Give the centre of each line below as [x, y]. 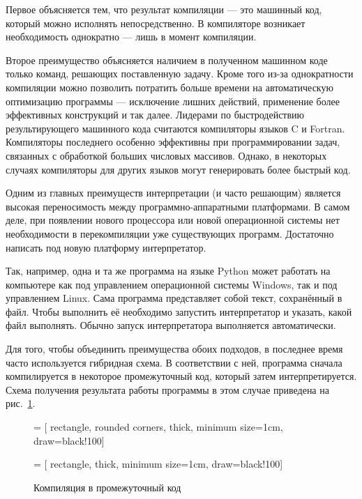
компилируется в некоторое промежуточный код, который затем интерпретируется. [181, 376]
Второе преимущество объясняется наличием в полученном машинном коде [167, 60]
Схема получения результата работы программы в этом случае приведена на [167, 389]
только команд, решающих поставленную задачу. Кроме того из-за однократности [180, 74]
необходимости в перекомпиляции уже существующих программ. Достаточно [170, 233]
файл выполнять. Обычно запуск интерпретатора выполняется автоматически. [171, 325]
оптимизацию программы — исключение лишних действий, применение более [173, 101]
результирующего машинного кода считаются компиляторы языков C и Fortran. [175, 128]
